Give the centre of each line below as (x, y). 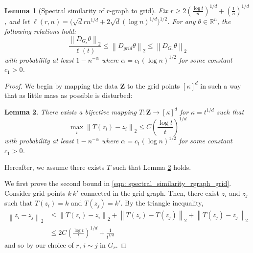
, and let (17, 21)
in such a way (221, 85)
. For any (182, 21)
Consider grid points (35, 193)
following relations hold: (40, 31)
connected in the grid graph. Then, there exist (150, 193)
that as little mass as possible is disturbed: (69, 95)
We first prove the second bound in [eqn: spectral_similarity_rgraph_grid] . (118, 183)
